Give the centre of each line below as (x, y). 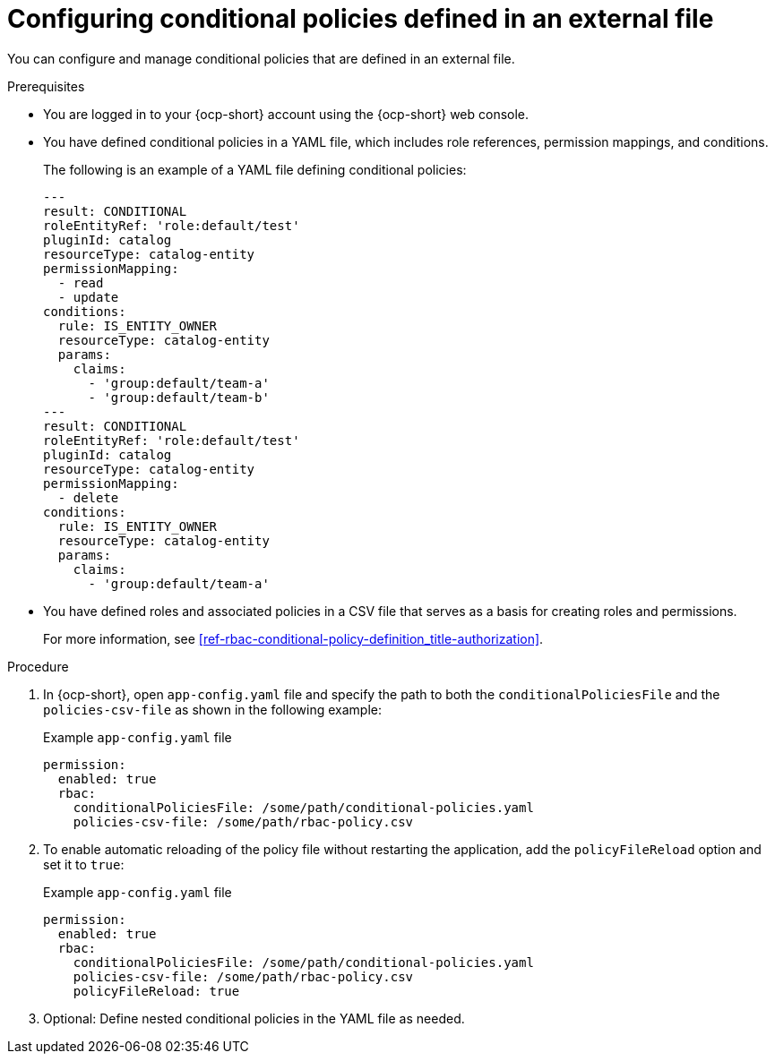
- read (81, 282)
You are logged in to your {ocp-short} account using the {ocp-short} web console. (286, 114)
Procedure (38, 666)
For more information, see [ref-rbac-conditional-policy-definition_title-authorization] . (293, 638)
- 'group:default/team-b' (179, 397)
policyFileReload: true (156, 991)
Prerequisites (46, 86)
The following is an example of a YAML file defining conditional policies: (255, 169)
